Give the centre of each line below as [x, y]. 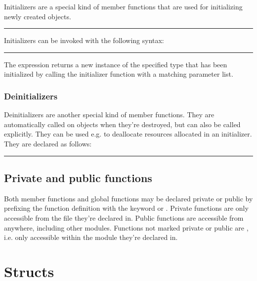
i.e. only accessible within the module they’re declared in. [91, 237]
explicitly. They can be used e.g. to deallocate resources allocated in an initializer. [128, 134]
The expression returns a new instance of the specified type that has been [116, 64]
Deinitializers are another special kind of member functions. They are [109, 115]
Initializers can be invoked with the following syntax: [84, 40]
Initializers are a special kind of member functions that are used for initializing [123, 6]
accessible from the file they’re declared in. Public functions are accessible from [124, 217]
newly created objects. [38, 16]
